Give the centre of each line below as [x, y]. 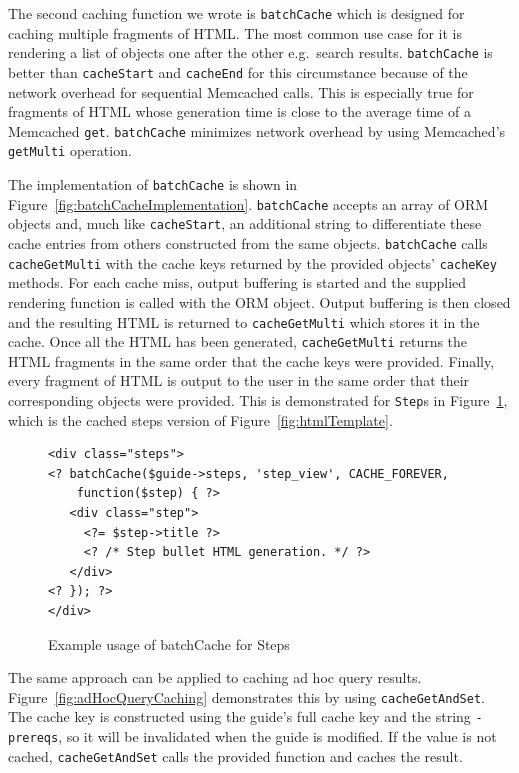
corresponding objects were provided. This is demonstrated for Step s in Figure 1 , [258, 400]
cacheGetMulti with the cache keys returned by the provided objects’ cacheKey [252, 262]
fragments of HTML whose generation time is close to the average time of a [239, 111]
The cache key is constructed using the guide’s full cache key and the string [239, 716]
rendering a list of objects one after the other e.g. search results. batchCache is [250, 52]
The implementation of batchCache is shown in [153, 184]
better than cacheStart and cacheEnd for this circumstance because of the [238, 71]
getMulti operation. [70, 150]
